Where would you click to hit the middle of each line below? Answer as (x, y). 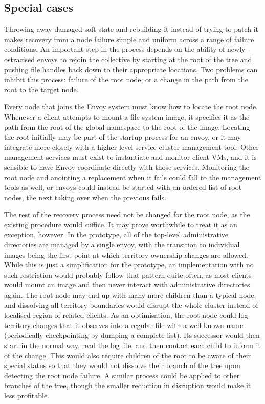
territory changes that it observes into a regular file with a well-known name (124, 325)
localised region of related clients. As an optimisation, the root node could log (126, 315)
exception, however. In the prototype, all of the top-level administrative (116, 234)
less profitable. (27, 395)
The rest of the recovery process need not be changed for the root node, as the (127, 214)
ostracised (20, 59)
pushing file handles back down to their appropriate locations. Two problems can (131, 69)
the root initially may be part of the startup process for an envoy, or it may (123, 137)
